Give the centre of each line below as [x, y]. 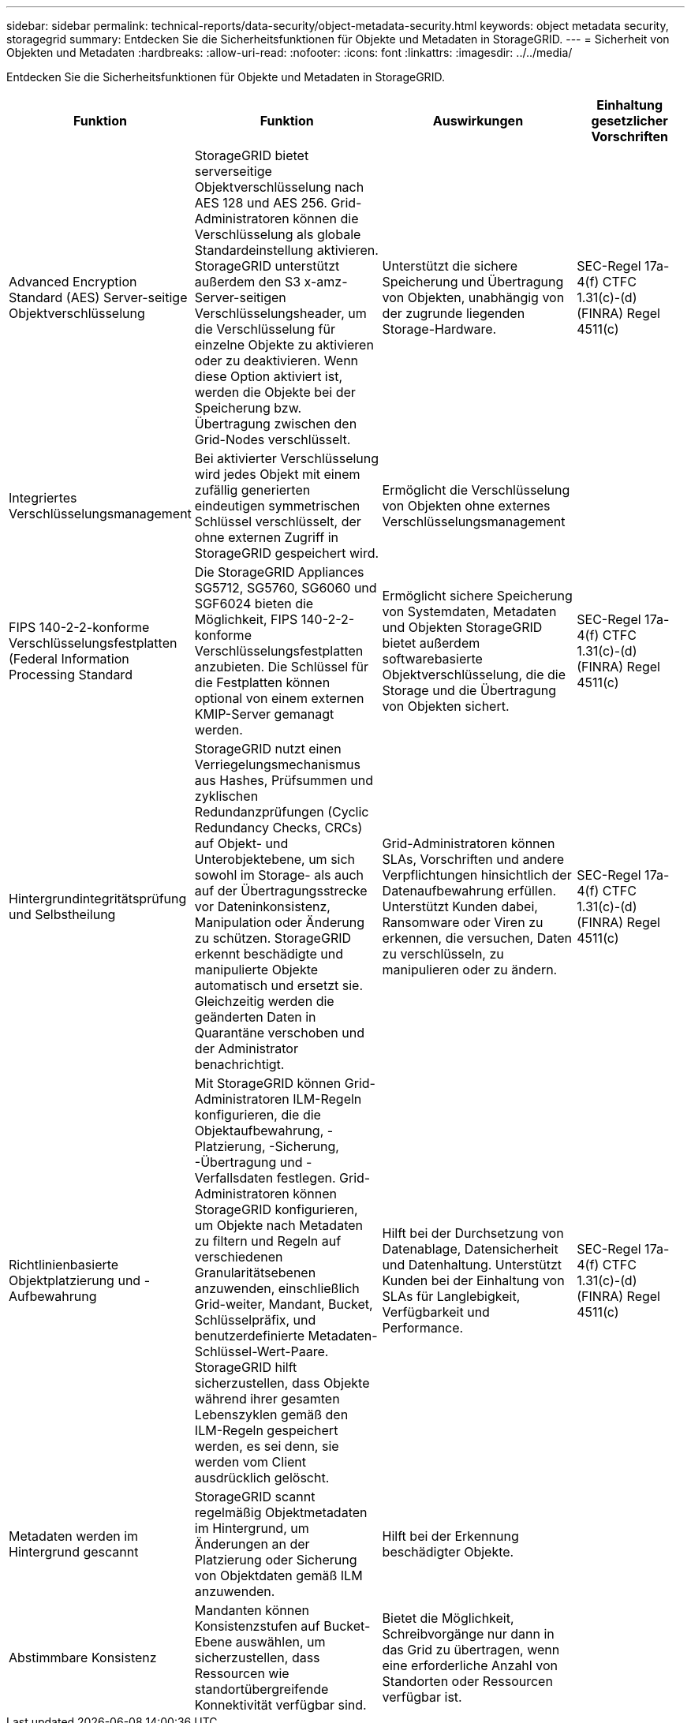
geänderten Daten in [255, 1017]
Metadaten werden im [74, 1536]
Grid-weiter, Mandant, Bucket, [284, 1304]
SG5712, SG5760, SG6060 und [286, 588]
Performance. [423, 1328]
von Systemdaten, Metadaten [469, 611]
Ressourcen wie [242, 1673]
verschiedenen [239, 1257]
